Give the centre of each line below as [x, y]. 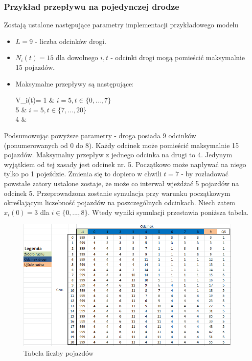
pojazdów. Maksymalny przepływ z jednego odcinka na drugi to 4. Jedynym [118, 155]
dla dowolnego [77, 57]
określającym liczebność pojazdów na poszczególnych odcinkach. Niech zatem [120, 202]
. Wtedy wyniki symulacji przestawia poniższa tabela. [168, 212]
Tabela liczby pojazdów [59, 352]
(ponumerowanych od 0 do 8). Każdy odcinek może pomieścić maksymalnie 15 [122, 145]
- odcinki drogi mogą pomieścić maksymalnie [178, 57]
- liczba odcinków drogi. [71, 41]
